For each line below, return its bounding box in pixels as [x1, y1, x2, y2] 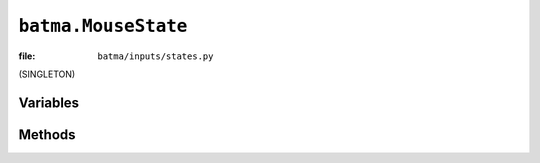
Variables [18, 94, 80, 111]
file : [18, 50, 36, 62]
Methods [18, 126, 76, 143]
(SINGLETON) [18, 68, 76, 80]
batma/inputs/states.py [97, 50, 214, 62]
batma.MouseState [18, 15, 188, 37]
